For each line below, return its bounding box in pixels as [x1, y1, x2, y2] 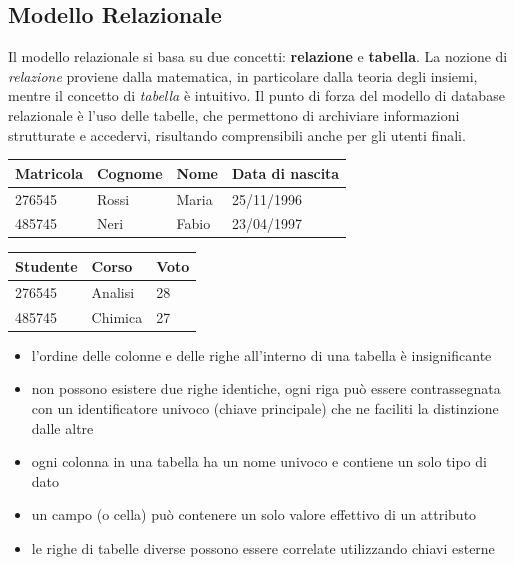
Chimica [91, 306, 143, 327]
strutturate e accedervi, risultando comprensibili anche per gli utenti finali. [8, 124, 466, 145]
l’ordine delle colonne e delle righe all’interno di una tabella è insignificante [31, 344, 492, 365]
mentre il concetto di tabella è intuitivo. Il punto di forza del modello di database [8, 85, 505, 106]
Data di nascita [231, 162, 340, 183]
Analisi [91, 281, 135, 302]
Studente [15, 255, 78, 276]
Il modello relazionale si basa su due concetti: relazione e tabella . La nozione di [8, 46, 508, 67]
